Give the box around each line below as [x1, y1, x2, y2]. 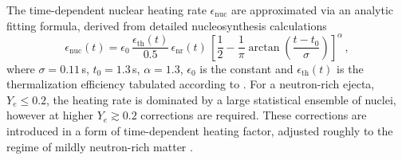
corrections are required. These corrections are [140, 107, 367, 123]
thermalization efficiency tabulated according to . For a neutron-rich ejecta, [6, 76, 375, 92]
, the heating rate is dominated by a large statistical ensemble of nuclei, [46, 91, 396, 107]
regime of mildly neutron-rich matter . [6, 138, 193, 154]
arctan [248, 41, 280, 53]
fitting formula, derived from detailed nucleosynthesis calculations [6, 17, 327, 33]
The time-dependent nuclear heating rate [6, 2, 207, 18]
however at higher [6, 107, 93, 123]
